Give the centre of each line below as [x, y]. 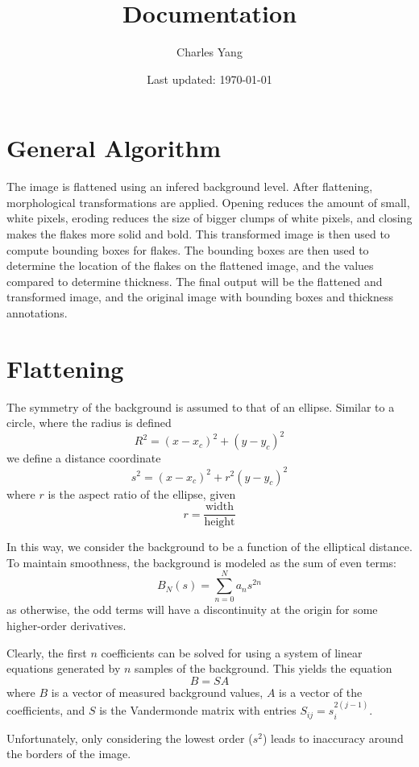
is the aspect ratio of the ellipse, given [142, 493]
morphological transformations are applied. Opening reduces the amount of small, [208, 202]
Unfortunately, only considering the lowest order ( [130, 738]
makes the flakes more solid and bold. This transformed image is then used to [198, 234]
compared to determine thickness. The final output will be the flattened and [195, 281]
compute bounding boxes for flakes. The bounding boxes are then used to [188, 249]
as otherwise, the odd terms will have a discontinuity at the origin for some [192, 609]
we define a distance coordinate [84, 458]
